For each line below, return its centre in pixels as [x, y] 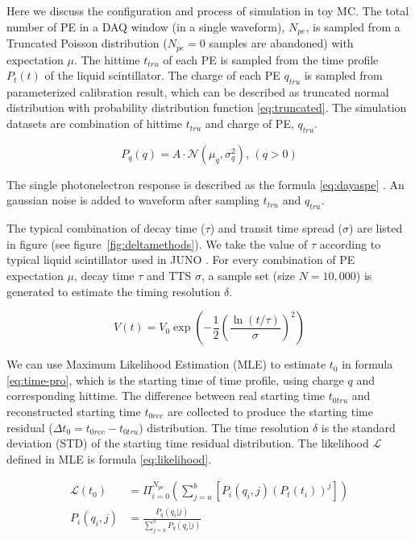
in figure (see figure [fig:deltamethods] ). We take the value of [157, 243]
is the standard [358, 427]
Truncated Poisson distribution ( [87, 43]
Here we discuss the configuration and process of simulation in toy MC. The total [208, 10]
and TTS [169, 276]
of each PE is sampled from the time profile [271, 59]
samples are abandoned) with [281, 43]
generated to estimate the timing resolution [114, 291]
